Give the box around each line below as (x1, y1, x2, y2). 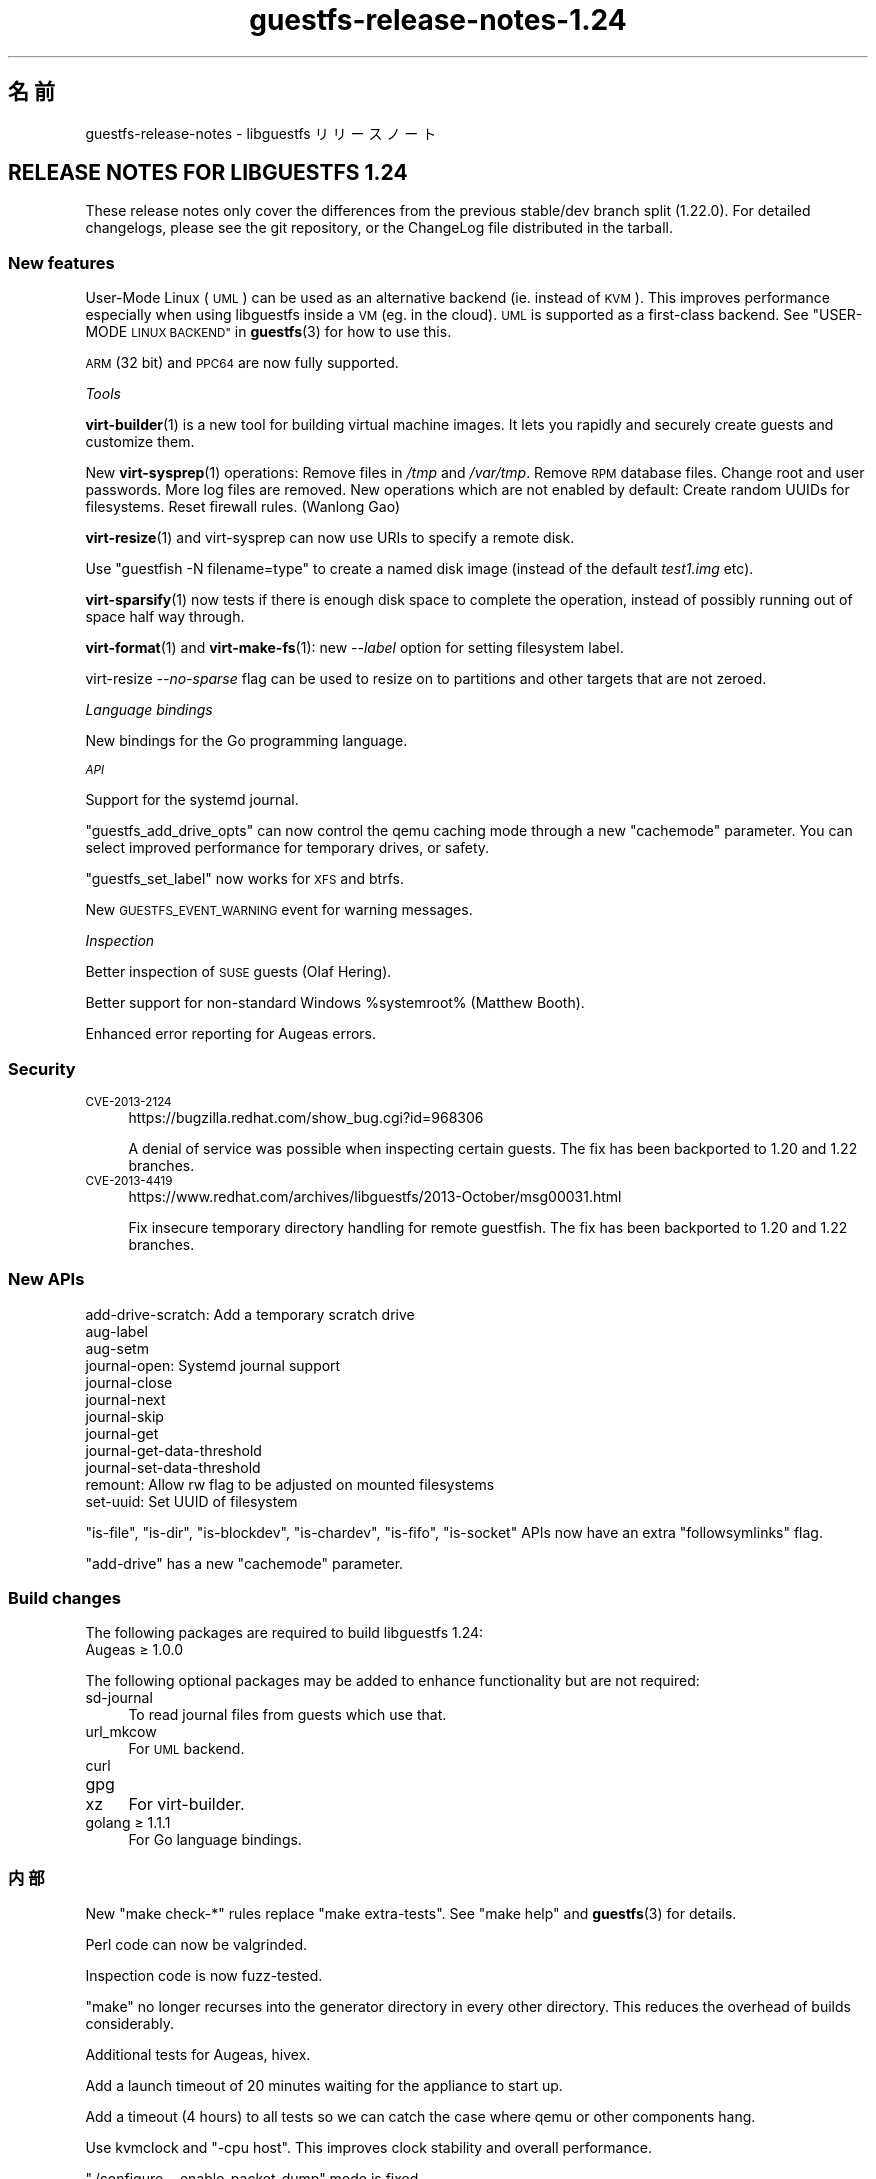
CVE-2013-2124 (85, 1094, 172, 1109)
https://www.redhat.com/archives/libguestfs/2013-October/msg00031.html (128, 1187, 622, 1205)
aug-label (85, 1322, 148, 1340)
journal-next (85, 1390, 166, 1408)
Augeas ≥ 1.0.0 (85, 1641, 183, 1659)
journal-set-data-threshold (85, 1458, 261, 1476)
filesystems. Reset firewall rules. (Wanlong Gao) (85, 498, 401, 516)
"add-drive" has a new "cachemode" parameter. (85, 1554, 404, 1572)
